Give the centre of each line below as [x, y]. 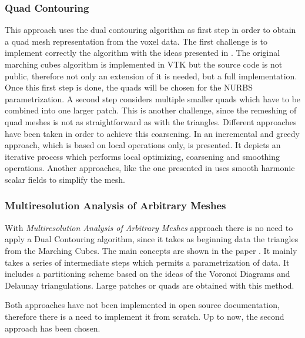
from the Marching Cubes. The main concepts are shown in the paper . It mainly [151, 250]
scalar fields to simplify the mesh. [65, 179]
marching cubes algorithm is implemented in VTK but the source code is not [144, 64]
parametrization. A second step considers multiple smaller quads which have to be [153, 98]
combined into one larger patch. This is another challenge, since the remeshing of [151, 110]
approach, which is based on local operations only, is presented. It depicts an [143, 145]
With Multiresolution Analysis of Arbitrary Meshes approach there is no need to [149, 227]
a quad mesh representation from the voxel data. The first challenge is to [136, 41]
